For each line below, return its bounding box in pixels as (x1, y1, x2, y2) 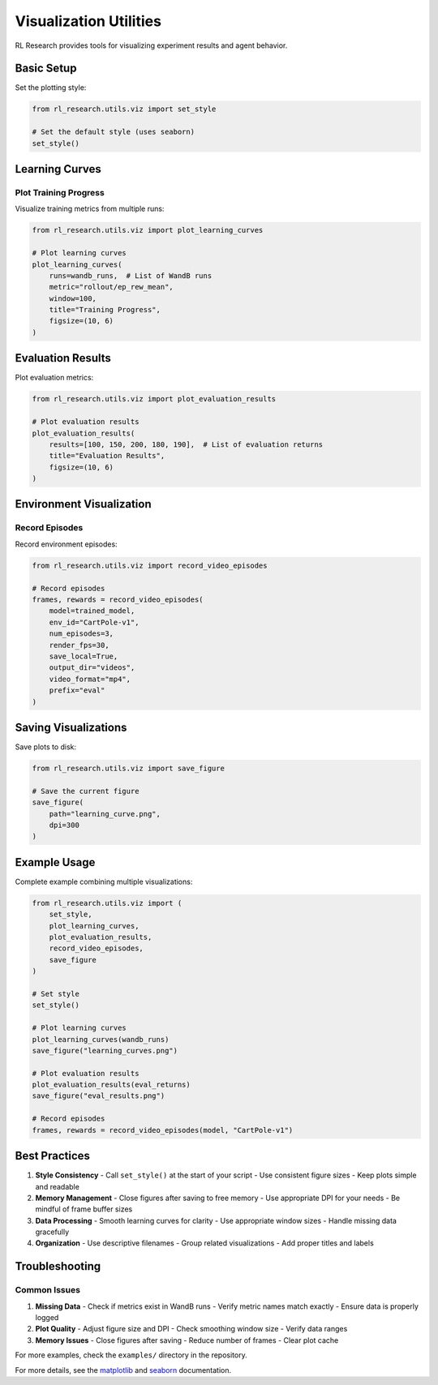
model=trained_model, (49, 607, 135, 615)
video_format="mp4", (49, 674, 131, 684)
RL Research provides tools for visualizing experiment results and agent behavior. (15, 41, 288, 50)
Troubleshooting (15, 1259, 101, 1273)
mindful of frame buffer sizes (35, 1204, 133, 1214)
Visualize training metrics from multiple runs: (15, 204, 165, 214)
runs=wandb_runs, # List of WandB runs (49, 271, 213, 280)
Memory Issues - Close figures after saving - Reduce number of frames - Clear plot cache (35, 1335, 339, 1345)
